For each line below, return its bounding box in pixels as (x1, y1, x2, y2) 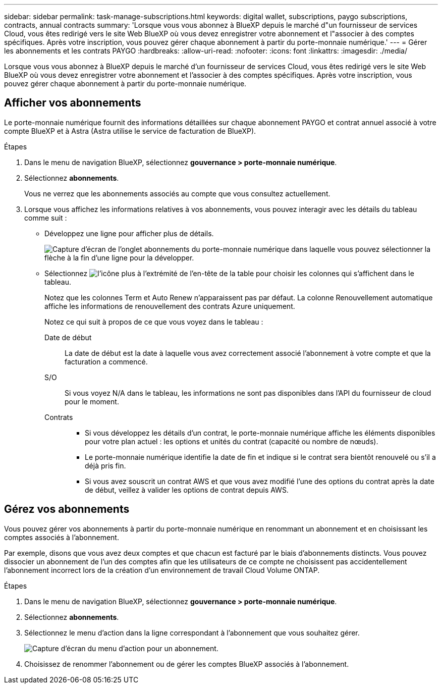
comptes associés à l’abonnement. (4, 533, 119, 542)
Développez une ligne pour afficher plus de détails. (44, 229, 214, 238)
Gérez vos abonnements (4, 503, 130, 516)
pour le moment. (65, 397, 119, 406)
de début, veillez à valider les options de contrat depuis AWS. (85, 485, 289, 494)
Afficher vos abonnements (4, 96, 141, 110)
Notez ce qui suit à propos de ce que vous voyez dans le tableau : (44, 317, 263, 326)
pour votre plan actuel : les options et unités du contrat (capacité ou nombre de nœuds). (85, 437, 378, 446)
